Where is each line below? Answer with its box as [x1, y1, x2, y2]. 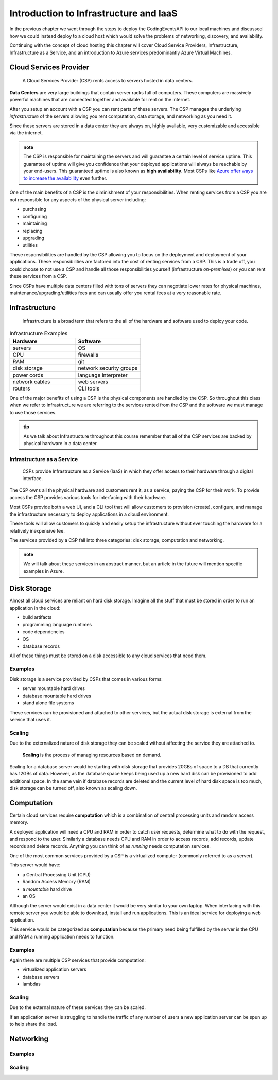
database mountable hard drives [22, 693, 91, 699]
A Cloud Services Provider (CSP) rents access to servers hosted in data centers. [22, 78, 193, 84]
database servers [22, 973, 60, 980]
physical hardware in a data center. [23, 440, 98, 447]
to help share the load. [9, 1021, 58, 1028]
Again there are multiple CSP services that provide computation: [9, 957, 146, 963]
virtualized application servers [22, 966, 87, 972]
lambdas [22, 981, 41, 987]
